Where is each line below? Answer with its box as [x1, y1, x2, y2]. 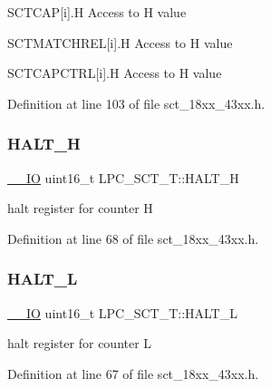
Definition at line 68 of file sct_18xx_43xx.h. [7, 228, 259, 247]
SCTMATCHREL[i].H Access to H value [7, 33, 233, 52]
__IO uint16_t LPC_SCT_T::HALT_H [7, 168, 239, 187]
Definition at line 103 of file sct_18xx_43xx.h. [7, 93, 266, 112]
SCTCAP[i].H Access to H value [7, 3, 187, 21]
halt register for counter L [7, 334, 152, 353]
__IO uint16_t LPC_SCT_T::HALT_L [7, 303, 237, 322]
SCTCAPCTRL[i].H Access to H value [7, 63, 222, 82]
